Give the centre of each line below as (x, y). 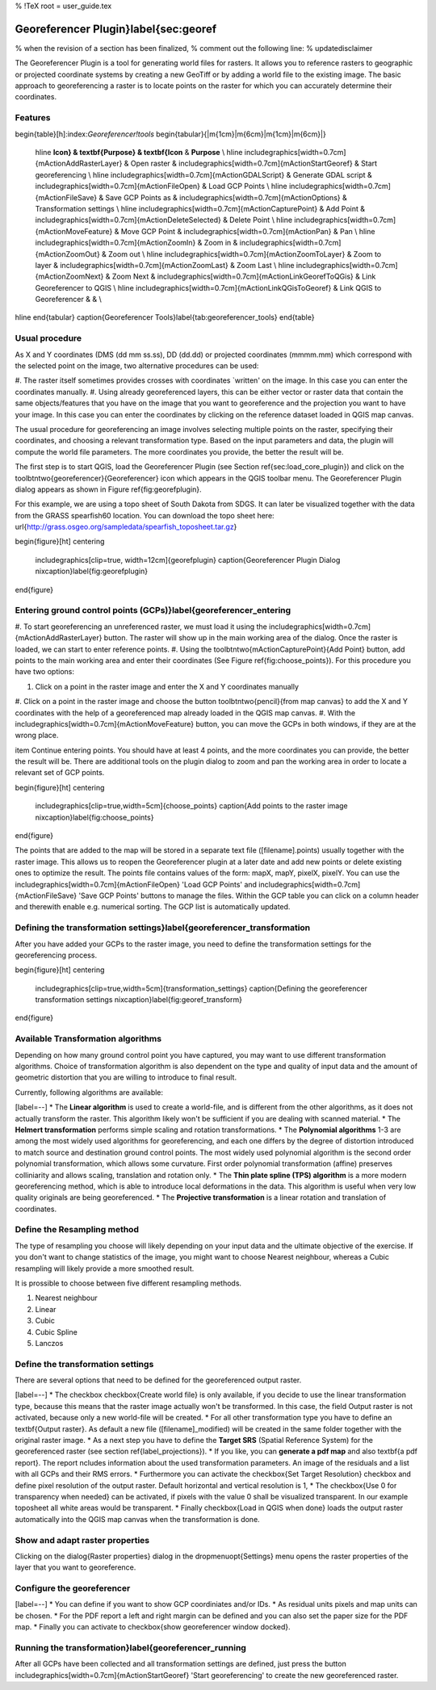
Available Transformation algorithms (88, 1039)
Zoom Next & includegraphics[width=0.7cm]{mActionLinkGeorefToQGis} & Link (244, 277)
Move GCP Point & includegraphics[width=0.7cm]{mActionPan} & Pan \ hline (248, 231)
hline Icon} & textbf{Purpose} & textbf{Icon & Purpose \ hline (139, 152)
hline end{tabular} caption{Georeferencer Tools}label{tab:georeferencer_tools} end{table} (165, 317)
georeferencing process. (56, 955)
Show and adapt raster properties (82, 1540)
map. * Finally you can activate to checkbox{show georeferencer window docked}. (153, 1627)
